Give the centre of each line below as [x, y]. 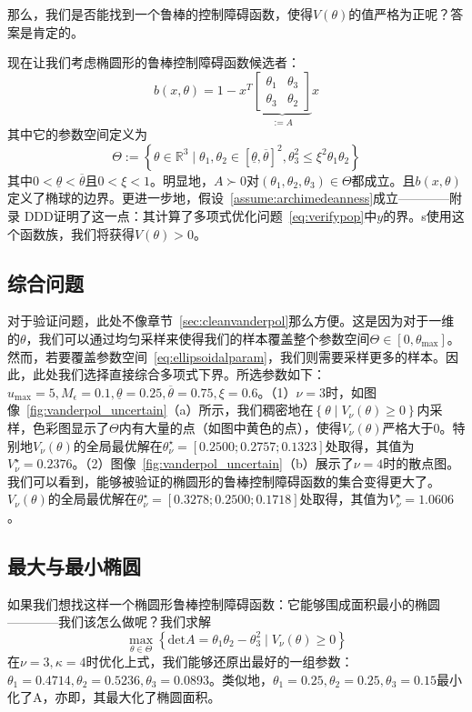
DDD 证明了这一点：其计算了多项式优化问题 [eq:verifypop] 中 [201, 216]
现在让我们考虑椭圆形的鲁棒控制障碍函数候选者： [154, 62]
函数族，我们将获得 [77, 233]
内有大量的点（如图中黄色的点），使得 [230, 427]
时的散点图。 [422, 463]
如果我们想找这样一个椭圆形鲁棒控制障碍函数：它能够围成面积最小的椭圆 [224, 603]
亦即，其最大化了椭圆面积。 [138, 697]
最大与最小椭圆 [74, 565]
